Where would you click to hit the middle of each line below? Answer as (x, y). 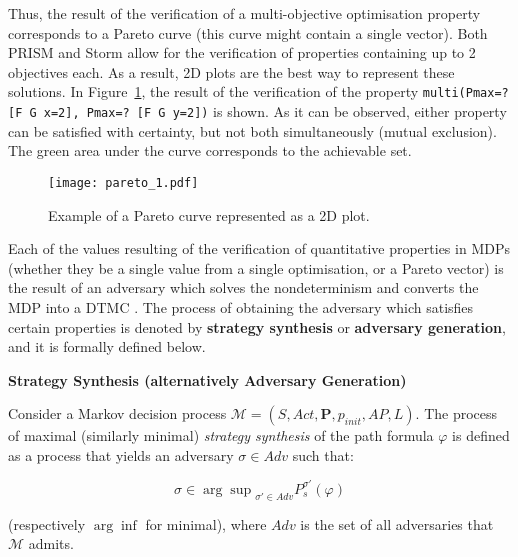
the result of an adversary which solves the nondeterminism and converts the (243, 287)
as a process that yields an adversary (121, 454)
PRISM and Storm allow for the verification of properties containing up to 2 (242, 52)
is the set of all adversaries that (397, 523)
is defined (481, 435)
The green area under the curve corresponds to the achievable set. (210, 150)
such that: (323, 454)
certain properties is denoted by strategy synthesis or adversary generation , (257, 326)
